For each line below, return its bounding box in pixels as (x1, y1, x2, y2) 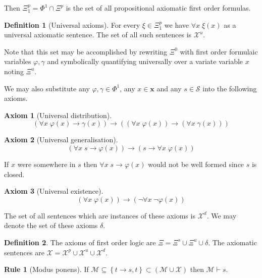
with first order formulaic (180, 46, 258, 57)
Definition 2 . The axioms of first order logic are (4, 237, 156, 247)
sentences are (4, 247, 44, 257)
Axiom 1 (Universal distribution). (4, 109, 112, 120)
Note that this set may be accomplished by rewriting (4, 46, 168, 57)
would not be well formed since (148, 158, 244, 169)
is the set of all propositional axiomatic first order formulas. (66, 3, 251, 13)
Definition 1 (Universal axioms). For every (4, 19, 140, 30)
